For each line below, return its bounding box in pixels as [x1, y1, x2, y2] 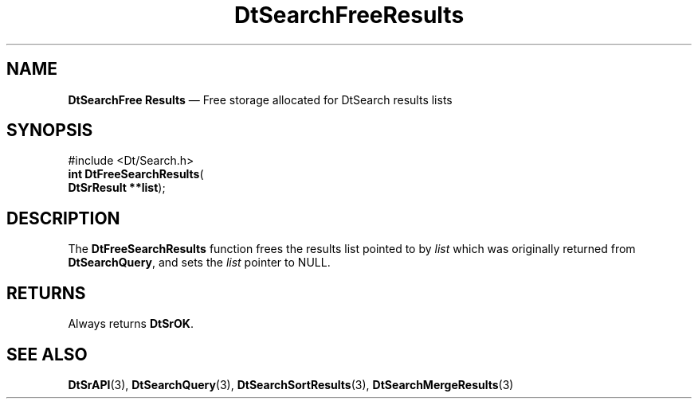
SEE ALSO [6, 344, 88, 364]
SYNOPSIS [6, 120, 93, 141]
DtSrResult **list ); [68, 181, 166, 195]
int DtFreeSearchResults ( [68, 167, 204, 181]
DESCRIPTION [6, 208, 120, 228]
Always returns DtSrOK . [68, 317, 194, 331]
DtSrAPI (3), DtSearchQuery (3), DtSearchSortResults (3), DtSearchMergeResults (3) [68, 377, 514, 391]
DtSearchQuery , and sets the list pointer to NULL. [68, 255, 331, 270]
